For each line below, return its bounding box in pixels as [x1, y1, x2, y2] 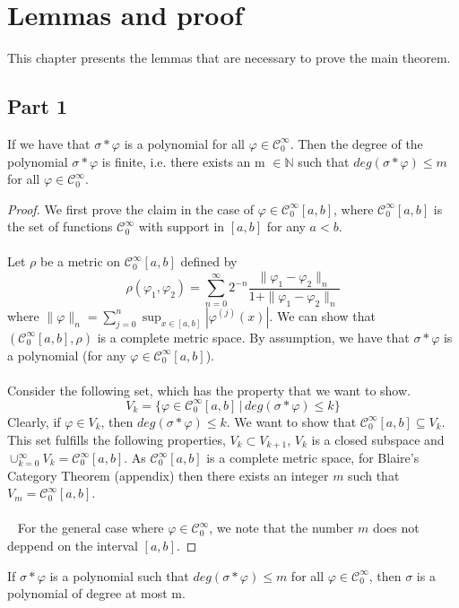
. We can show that [269, 306, 377, 325]
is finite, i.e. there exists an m [101, 152, 265, 170]
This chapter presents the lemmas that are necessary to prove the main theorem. [7, 48, 451, 67]
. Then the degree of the [290, 134, 423, 152]
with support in [138, 217, 225, 236]
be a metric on [39, 252, 121, 271]
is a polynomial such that [49, 566, 189, 585]
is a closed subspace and [311, 430, 445, 448]
